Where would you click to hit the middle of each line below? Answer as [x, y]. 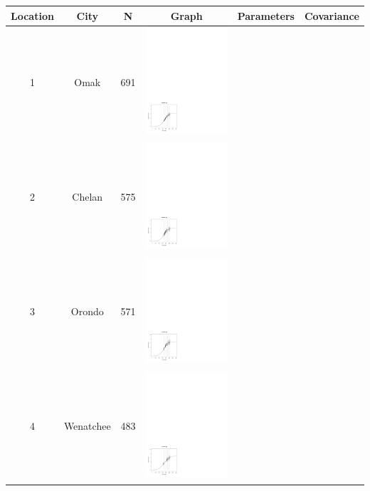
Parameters [266, 15]
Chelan [88, 197]
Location [32, 15]
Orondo [87, 311]
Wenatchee [87, 426]
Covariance [332, 15]
